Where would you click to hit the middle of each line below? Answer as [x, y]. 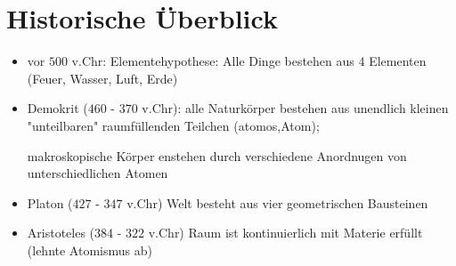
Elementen [398, 61]
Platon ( [50, 202]
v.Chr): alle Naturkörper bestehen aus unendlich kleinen [295, 108]
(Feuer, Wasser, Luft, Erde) [102, 78]
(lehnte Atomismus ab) [90, 250]
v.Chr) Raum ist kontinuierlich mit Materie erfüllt [285, 233]
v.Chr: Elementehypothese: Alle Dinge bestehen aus [213, 61]
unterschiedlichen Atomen [98, 173]
